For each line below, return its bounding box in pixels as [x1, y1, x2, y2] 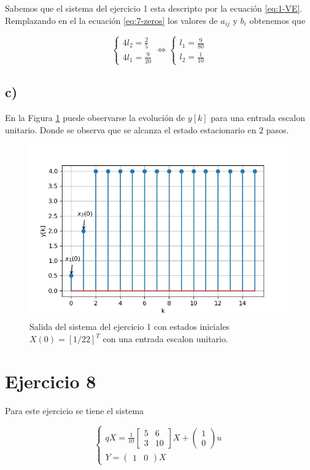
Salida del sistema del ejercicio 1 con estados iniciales [29, 320, 230, 333]
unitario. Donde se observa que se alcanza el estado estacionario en [5, 123, 257, 136]
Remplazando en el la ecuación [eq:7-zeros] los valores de [5, 14, 218, 26]
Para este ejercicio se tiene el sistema [5, 404, 144, 417]
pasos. [266, 123, 289, 136]
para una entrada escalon [211, 111, 306, 123]
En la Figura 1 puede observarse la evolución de [5, 111, 185, 123]
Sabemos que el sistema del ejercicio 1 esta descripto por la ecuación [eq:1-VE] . [5, 2, 303, 14]
